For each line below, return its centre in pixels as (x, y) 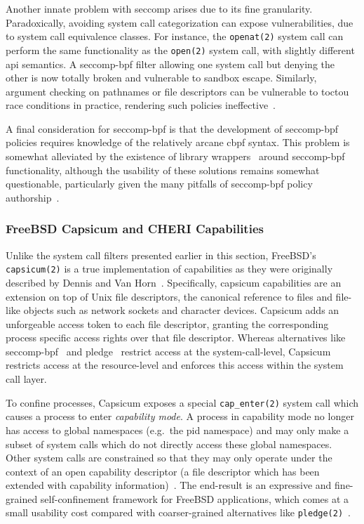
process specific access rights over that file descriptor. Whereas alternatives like (176, 338)
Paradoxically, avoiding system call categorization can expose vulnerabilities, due (180, 22)
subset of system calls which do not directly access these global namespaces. (169, 444)
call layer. (26, 379)
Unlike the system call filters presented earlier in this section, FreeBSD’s (161, 255)
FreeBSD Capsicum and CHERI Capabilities (135, 229)
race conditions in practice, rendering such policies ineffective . (141, 105)
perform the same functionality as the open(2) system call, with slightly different (180, 50)
